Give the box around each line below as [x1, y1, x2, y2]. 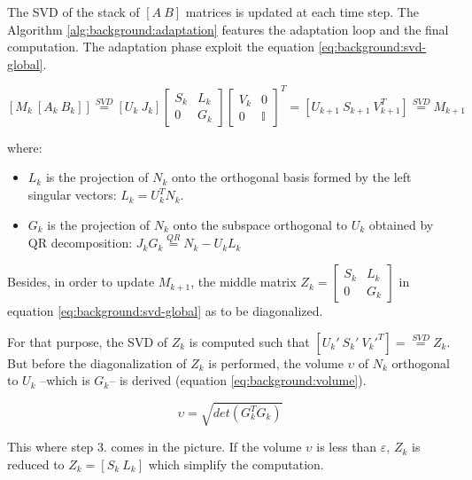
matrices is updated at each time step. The [185, 3, 419, 20]
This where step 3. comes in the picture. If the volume [7, 437, 302, 456]
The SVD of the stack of [7, 3, 140, 20]
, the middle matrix [190, 272, 297, 291]
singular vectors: [27, 185, 117, 204]
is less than [316, 437, 377, 456]
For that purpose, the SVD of [7, 332, 168, 350]
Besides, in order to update [7, 272, 155, 291]
